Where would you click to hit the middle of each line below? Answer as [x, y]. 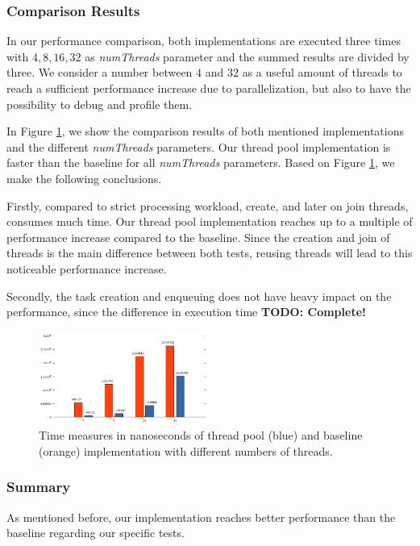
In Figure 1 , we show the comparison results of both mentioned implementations [206, 131]
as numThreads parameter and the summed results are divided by [247, 56]
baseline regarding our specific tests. [96, 533]
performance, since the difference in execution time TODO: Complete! [186, 312]
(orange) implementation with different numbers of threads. [186, 450]
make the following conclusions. [84, 178]
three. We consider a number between [100, 72]
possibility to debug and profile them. [100, 104]
